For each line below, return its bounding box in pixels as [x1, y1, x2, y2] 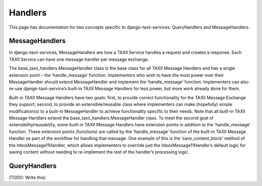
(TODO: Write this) [9, 174, 46, 180]
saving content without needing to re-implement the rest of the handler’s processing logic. [9, 149, 190, 155]
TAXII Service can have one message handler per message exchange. [9, 56, 149, 62]
